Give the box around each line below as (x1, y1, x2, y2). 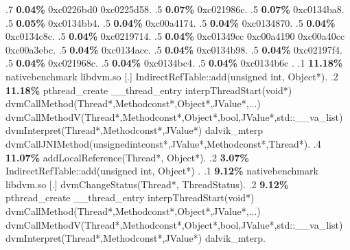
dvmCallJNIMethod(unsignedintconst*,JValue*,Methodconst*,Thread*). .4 (5, 136, 321, 150)
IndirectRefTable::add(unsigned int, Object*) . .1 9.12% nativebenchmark (5, 163, 318, 178)
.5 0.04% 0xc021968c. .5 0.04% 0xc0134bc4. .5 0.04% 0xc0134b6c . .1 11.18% (5, 56, 343, 70)
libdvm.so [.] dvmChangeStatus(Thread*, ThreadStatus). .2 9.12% (5, 177, 289, 191)
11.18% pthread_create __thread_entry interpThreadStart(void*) (5, 82, 292, 97)
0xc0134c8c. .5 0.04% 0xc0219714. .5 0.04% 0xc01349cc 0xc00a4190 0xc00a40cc (5, 29, 345, 43)
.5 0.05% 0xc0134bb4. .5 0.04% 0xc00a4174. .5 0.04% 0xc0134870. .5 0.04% (5, 15, 336, 30)
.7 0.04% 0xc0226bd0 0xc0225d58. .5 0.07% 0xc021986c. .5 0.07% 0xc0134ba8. (5, 2, 345, 16)
